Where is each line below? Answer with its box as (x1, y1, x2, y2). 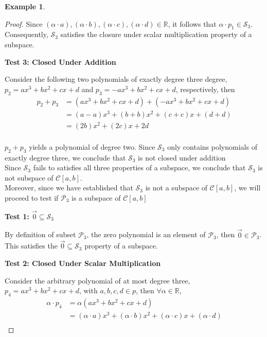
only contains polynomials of (167, 141, 257, 152)
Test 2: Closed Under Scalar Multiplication (5, 258, 161, 269)
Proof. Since (5, 18, 43, 29)
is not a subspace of (145, 182, 208, 193)
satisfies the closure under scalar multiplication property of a (60, 29, 252, 40)
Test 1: (5, 210, 29, 221)
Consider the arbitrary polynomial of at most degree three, (5, 275, 190, 286)
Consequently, (5, 29, 48, 40)
